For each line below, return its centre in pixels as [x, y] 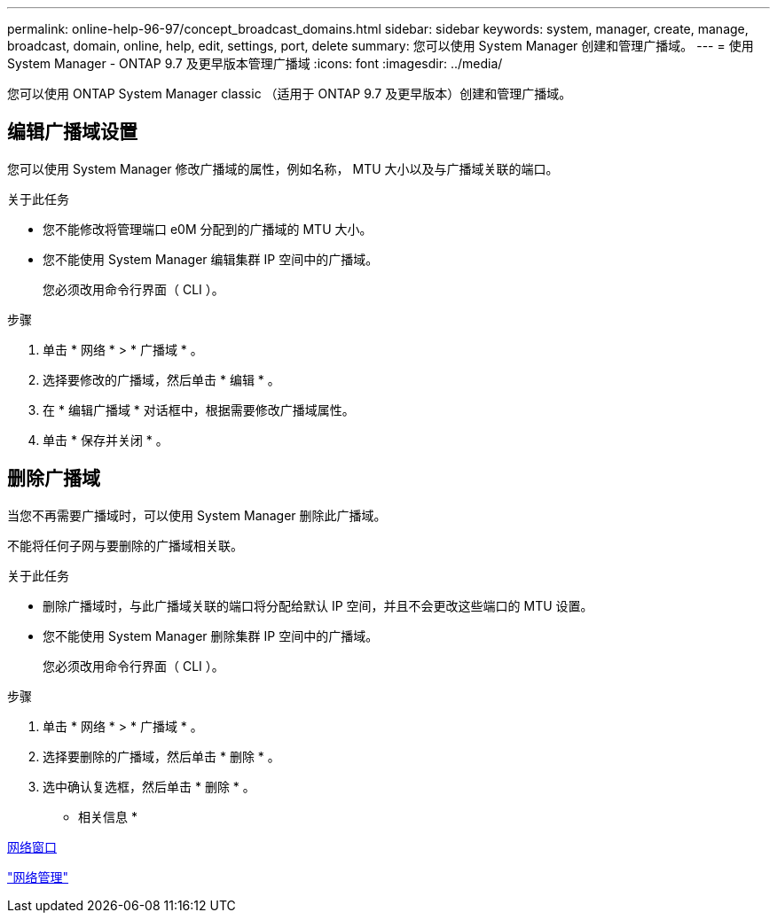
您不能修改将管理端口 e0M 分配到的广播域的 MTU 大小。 [208, 229]
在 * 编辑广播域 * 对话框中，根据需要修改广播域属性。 [199, 409]
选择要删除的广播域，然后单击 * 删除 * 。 [161, 756]
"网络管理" [38, 877]
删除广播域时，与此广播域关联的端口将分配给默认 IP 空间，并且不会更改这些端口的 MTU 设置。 [318, 605]
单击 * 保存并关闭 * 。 [106, 440]
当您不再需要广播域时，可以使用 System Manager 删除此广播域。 [197, 515]
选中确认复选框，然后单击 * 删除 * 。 [149, 786]
